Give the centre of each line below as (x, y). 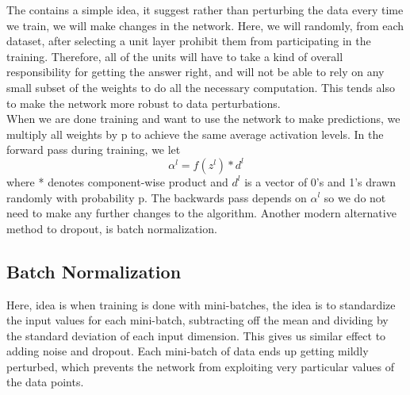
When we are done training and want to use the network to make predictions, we (203, 119)
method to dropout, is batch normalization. (112, 228)
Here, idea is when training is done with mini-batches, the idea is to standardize (201, 304)
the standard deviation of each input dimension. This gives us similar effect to (196, 335)
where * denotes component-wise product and (117, 181)
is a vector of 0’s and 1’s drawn (320, 181)
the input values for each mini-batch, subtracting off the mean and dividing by (197, 320)
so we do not (355, 197)
